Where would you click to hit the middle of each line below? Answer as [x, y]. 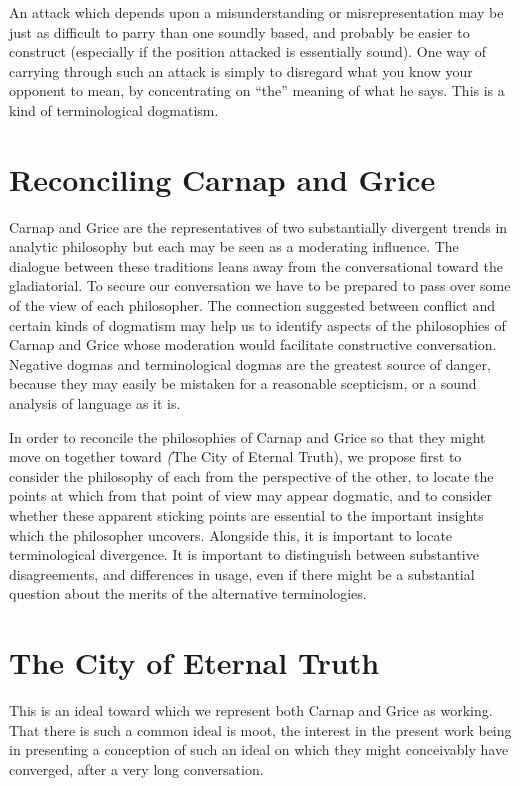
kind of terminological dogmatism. [114, 109]
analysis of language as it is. [95, 403]
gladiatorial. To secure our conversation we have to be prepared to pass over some [260, 285]
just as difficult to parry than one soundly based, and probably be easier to [239, 31]
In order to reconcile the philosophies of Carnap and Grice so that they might [247, 436]
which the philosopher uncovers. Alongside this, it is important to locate [231, 534]
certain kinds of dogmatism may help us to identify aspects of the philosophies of [257, 324]
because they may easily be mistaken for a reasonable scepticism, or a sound [243, 383]
